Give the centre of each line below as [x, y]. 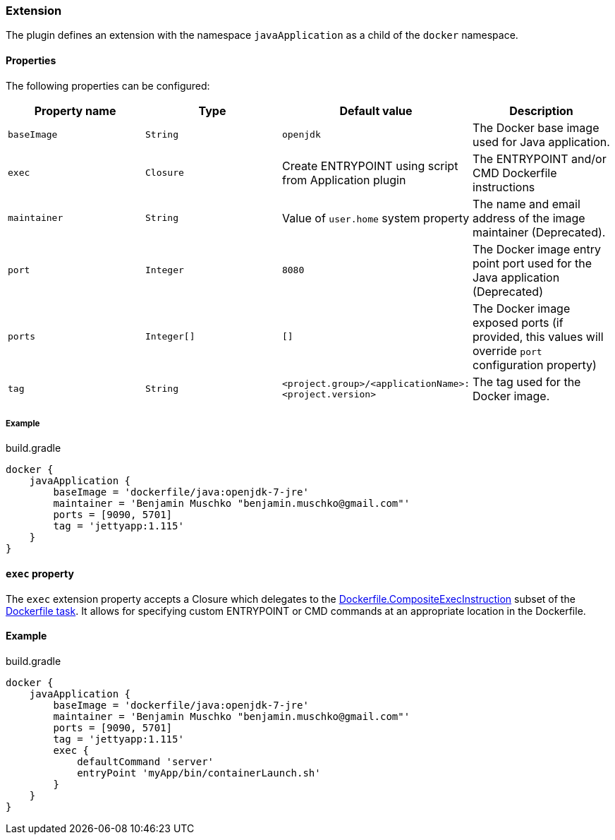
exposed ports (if [518, 322]
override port [507, 350]
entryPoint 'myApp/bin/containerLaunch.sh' [199, 773]
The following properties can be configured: [108, 85]
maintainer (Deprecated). [539, 232]
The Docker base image [536, 127]
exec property [40, 573]
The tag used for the [527, 382]
